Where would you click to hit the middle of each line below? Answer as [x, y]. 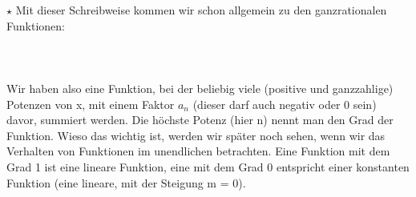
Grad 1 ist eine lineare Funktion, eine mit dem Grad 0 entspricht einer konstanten [208, 166]
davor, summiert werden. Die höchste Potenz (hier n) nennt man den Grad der [200, 120]
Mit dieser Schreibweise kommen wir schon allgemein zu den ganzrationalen [201, 10]
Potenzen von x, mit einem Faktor [91, 104]
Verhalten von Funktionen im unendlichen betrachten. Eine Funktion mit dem [198, 151]
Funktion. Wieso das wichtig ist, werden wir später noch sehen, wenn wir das [196, 135]
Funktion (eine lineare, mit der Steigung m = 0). [126, 182]
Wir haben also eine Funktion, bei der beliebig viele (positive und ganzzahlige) [200, 88]
